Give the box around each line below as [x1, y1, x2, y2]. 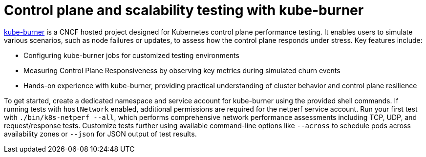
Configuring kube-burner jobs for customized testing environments [23, 51, 239, 59]
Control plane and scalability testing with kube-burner [4, 2, 364, 19]
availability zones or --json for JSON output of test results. [4, 129, 197, 138]
